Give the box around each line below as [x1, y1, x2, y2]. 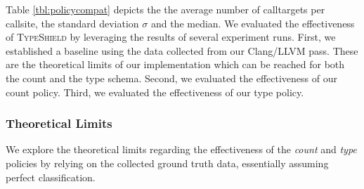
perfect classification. [6, 169, 96, 184]
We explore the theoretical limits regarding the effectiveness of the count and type [6, 142, 357, 157]
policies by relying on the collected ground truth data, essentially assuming [6, 155, 329, 170]
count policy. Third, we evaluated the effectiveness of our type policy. [6, 84, 304, 99]
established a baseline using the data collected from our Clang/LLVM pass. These [6, 43, 358, 58]
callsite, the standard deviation [6, 15, 139, 30]
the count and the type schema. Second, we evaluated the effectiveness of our [6, 70, 337, 85]
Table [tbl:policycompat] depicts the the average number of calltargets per [6, 2, 325, 16]
